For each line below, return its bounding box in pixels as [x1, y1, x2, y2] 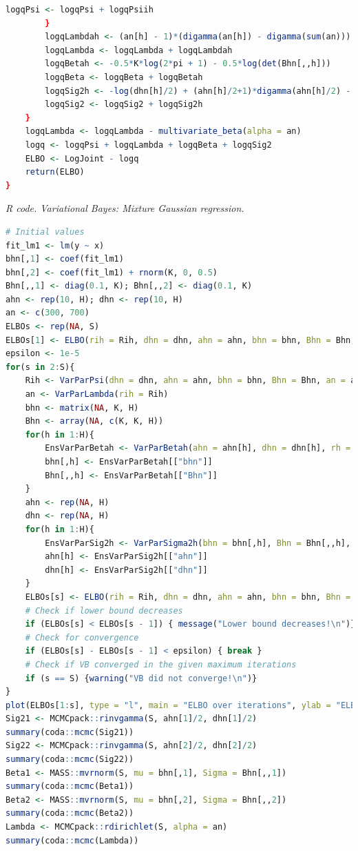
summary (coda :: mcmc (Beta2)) [6, 808, 134, 819]
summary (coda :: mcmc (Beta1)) [6, 781, 134, 792]
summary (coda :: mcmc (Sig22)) [6, 754, 134, 765]
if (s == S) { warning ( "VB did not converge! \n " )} [25, 673, 257, 683]
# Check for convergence [25, 632, 139, 643]
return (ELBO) [25, 167, 85, 177]
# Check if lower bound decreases [25, 605, 183, 616]
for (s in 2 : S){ [6, 362, 75, 372]
